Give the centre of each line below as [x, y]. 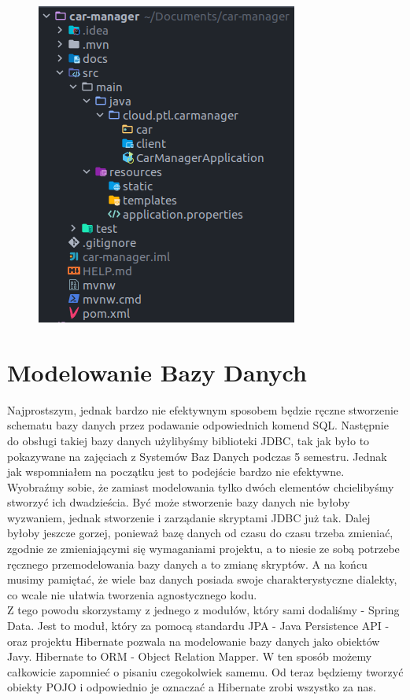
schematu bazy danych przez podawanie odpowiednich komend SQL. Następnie [198, 425]
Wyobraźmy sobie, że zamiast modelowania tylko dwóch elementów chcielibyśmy [201, 486]
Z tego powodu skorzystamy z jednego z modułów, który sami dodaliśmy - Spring [203, 610]
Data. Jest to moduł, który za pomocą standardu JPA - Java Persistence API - [198, 626]
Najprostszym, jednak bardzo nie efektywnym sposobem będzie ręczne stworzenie [203, 409]
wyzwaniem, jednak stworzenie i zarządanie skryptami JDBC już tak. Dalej [189, 517]
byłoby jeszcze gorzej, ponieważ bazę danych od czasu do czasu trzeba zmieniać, [200, 533]
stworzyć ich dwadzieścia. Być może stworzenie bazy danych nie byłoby [179, 502]
